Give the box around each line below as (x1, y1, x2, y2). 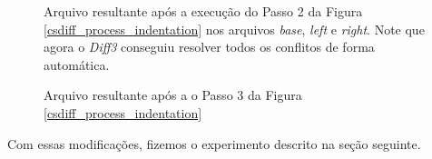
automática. (44, 55, 110, 74)
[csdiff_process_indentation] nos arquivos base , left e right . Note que (44, 19, 425, 38)
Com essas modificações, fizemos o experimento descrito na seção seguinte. (7, 134, 421, 153)
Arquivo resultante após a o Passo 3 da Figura (44, 85, 302, 104)
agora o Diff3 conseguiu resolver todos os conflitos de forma (44, 37, 375, 56)
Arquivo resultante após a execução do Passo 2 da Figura (44, 2, 363, 20)
